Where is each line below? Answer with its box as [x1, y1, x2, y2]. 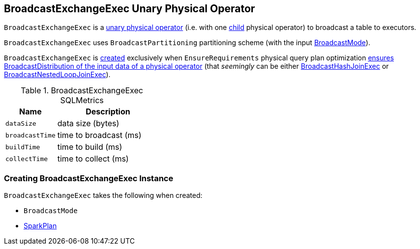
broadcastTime [5, 131, 56, 139]
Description [86, 107, 130, 117]
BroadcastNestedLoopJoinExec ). [4, 70, 111, 79]
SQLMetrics [60, 95, 104, 106]
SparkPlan [24, 221, 57, 230]
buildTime [5, 143, 40, 151]
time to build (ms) [57, 142, 122, 152]
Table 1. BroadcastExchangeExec [21, 85, 143, 96]
